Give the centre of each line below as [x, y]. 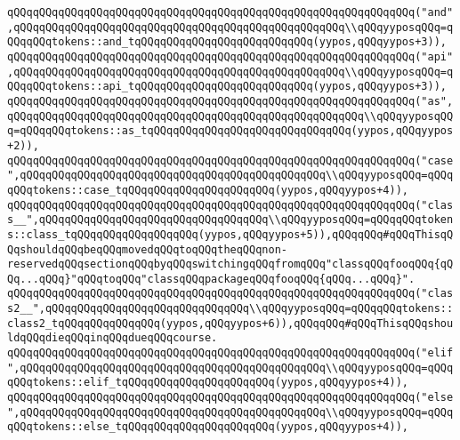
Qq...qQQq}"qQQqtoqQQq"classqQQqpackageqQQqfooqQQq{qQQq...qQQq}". [211, 279]
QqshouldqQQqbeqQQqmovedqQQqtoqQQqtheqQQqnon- [147, 249]
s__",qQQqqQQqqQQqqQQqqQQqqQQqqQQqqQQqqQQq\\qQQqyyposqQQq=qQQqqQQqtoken [230, 220]
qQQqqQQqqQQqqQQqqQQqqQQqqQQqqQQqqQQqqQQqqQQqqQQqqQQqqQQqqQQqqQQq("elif [230, 353]
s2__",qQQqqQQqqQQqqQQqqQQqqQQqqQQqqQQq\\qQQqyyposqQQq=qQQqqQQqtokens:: [230, 309]
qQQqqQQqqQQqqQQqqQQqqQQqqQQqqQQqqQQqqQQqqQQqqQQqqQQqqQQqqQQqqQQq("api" [230, 56]
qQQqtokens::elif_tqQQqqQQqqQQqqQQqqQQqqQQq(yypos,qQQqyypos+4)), [208, 383]
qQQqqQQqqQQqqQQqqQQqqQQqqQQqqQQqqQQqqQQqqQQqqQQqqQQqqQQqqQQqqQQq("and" [230, 12]
